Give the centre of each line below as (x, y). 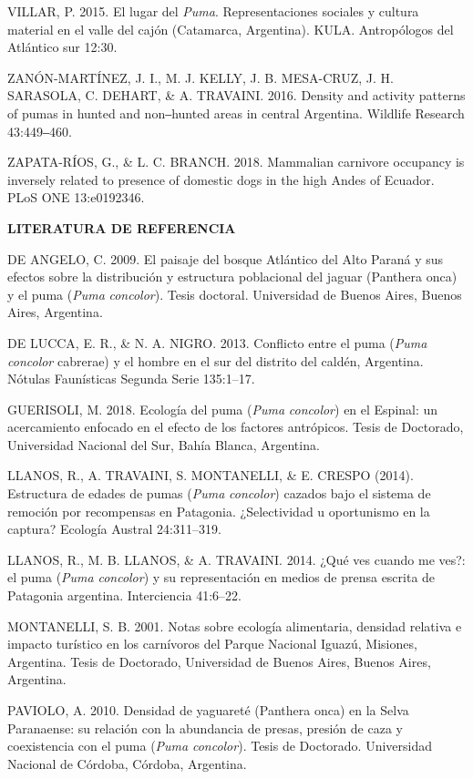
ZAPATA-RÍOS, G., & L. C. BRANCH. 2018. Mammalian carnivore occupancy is (236, 162)
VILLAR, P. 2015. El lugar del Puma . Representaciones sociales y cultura (213, 11)
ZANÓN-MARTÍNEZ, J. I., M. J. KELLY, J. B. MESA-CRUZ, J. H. (201, 77)
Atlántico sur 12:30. (62, 47)
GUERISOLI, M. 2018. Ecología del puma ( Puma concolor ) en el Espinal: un (223, 409)
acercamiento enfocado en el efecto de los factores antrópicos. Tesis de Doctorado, (236, 427)
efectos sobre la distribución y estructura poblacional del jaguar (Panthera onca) (232, 277)
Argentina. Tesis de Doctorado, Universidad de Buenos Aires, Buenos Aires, (219, 661)
